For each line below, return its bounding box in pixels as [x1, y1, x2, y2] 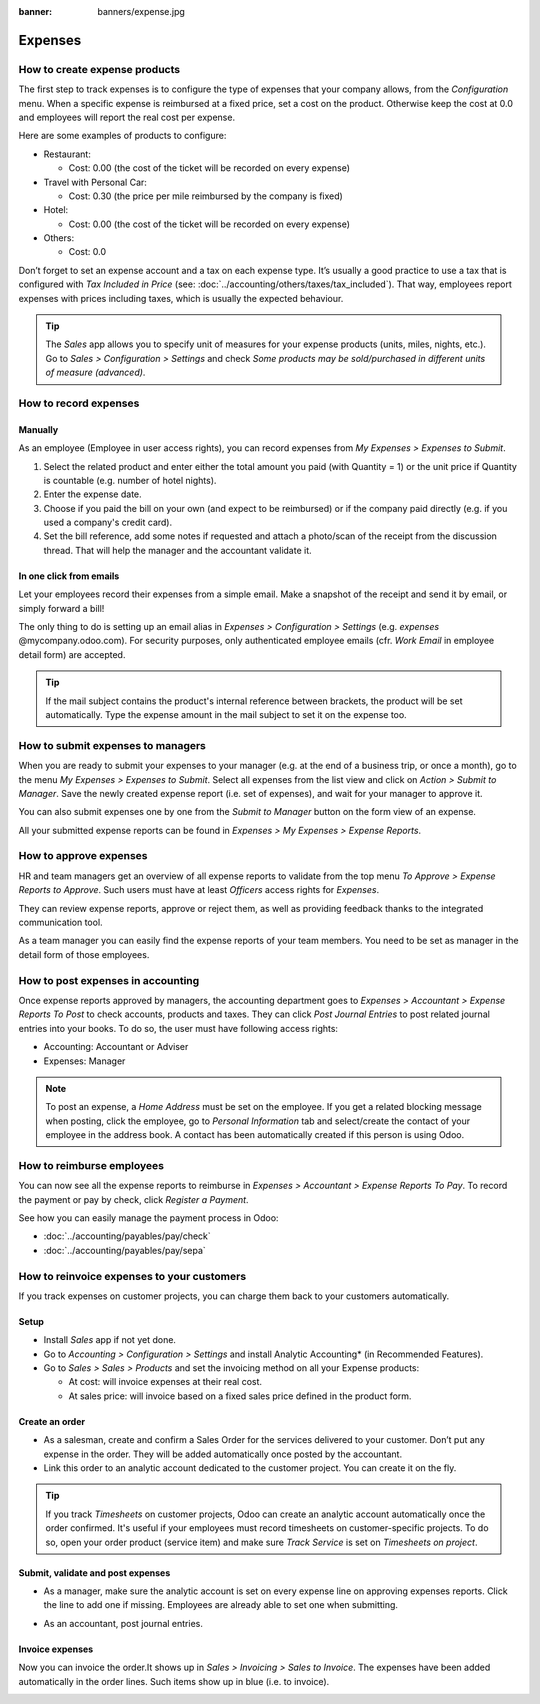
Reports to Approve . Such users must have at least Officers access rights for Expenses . [18, 884, 380, 896]
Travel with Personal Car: [43, 176, 147, 188]
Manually [18, 423, 59, 435]
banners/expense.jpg [97, 6, 185, 17]
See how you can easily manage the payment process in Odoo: [18, 1211, 279, 1224]
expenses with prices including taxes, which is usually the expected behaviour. [18, 292, 344, 304]
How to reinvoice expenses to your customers [18, 1269, 247, 1283]
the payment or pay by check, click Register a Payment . [18, 1193, 249, 1205]
